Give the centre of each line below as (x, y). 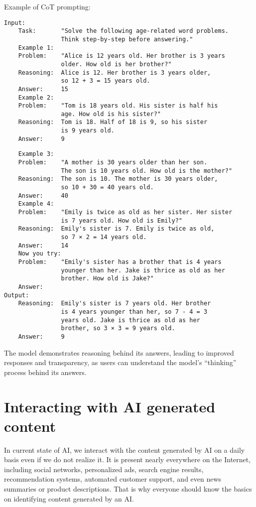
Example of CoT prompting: (47, 6)
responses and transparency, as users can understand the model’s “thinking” (120, 362)
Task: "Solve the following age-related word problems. (124, 31)
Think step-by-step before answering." (127, 39)
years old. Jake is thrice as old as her (130, 320)
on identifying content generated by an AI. (69, 498)
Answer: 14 (43, 245)
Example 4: (36, 204)
